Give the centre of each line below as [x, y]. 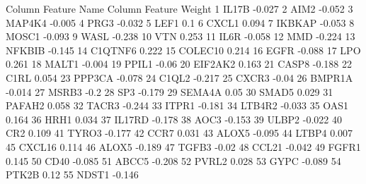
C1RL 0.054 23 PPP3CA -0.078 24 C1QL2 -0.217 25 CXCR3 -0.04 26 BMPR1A [179, 77]
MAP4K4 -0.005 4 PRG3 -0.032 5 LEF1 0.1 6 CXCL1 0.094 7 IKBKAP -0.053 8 [180, 22]
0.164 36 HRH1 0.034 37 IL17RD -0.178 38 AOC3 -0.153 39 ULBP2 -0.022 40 [174, 119]
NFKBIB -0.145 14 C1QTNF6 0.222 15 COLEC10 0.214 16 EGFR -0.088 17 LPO [183, 50]
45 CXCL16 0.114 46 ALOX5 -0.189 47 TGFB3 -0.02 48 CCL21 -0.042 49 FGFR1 [183, 146]
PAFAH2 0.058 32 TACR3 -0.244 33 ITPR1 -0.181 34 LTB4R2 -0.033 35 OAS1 [177, 105]
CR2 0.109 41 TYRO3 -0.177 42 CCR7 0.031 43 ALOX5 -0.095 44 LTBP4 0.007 [179, 133]
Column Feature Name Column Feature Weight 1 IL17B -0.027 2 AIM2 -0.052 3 [179, 8]
